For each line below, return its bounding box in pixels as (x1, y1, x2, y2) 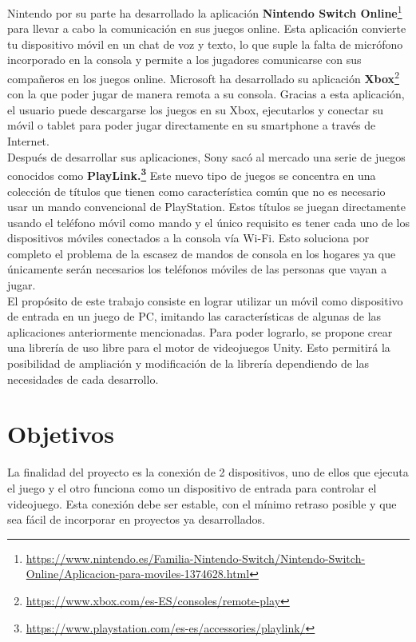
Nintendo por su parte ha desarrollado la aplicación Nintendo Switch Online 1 (7, 2, 402, 21)
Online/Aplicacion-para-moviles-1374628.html (26, 565, 250, 582)
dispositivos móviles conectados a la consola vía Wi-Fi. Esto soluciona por (7, 229, 370, 246)
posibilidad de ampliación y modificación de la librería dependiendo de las (7, 355, 369, 372)
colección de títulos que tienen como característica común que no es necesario (7, 182, 386, 199)
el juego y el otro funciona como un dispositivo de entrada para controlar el (7, 479, 377, 496)
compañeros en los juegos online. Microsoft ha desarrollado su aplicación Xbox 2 (7, 68, 399, 86)
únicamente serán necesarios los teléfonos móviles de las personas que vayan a (7, 261, 387, 277)
